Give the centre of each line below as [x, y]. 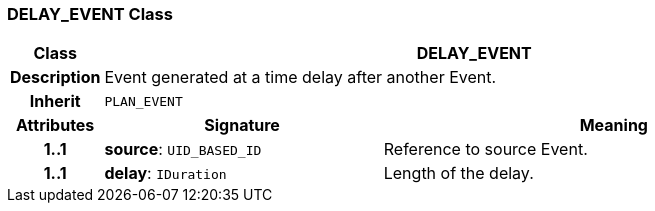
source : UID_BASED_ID [183, 149]
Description [55, 77]
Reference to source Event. [485, 149]
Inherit [55, 101]
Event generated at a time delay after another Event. [300, 77]
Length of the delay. [458, 173]
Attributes [55, 125]
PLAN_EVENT [143, 101]
